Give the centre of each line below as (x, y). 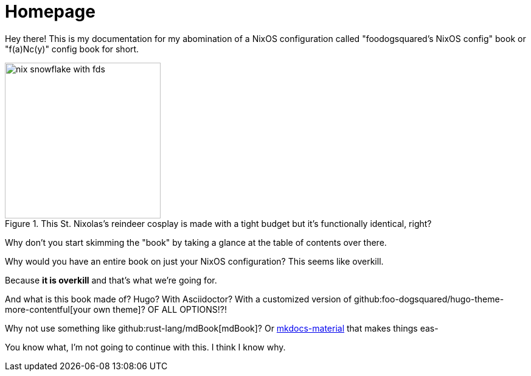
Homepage (50, 12)
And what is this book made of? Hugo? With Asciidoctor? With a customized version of (179, 299)
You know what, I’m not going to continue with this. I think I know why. (145, 347)
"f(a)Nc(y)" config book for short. (72, 49)
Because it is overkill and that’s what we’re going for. (111, 280)
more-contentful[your (48, 309)
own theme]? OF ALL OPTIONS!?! (160, 309)
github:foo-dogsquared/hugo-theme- (429, 299)
